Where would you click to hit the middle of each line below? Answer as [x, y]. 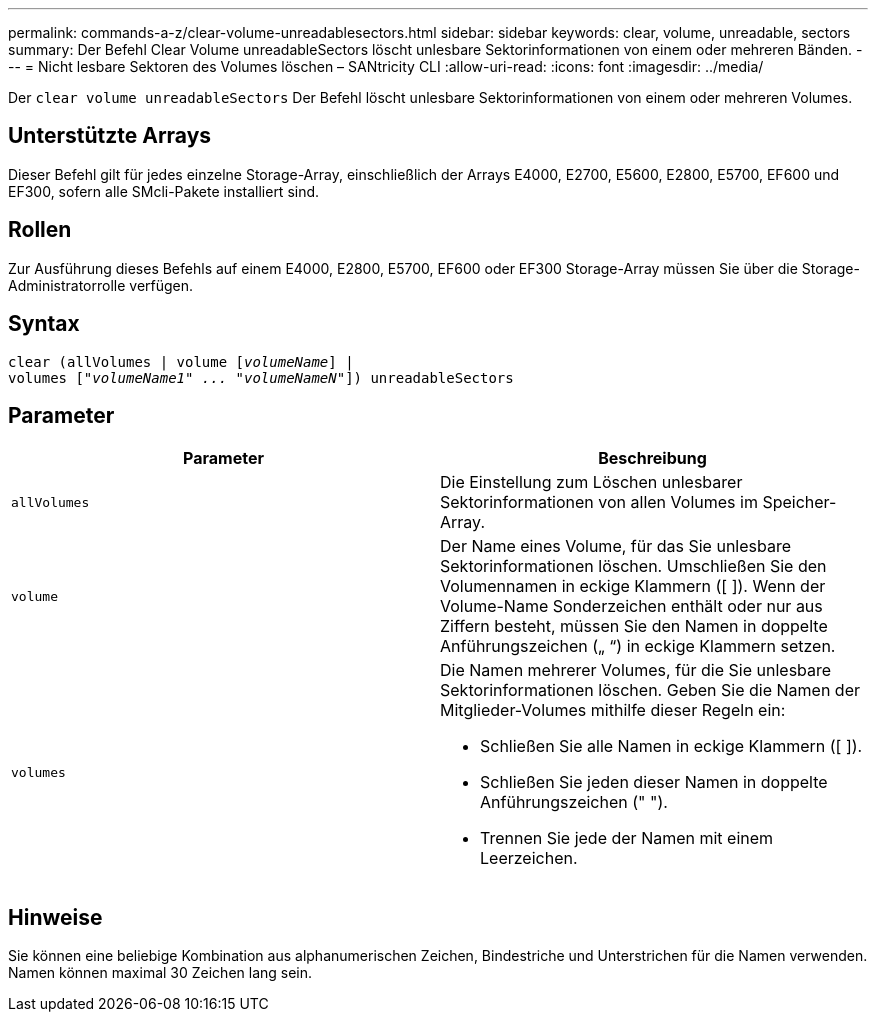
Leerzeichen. [529, 858]
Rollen [40, 230]
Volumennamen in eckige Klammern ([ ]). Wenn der [633, 586]
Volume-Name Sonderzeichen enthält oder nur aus [631, 606]
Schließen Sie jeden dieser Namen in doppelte [654, 782]
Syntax [44, 324]
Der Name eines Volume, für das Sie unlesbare [616, 546]
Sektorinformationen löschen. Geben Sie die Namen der [650, 690]
